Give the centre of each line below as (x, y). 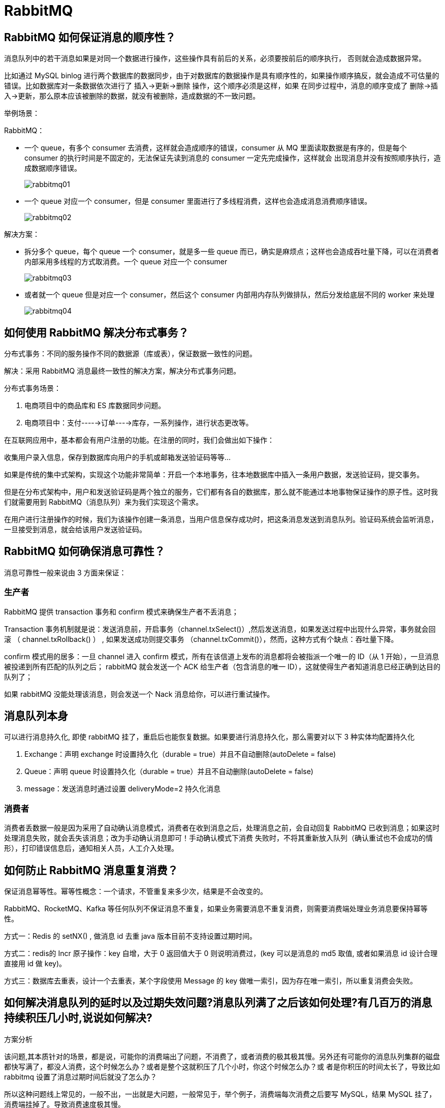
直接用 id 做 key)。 (35, 964)
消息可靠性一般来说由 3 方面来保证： (65, 572)
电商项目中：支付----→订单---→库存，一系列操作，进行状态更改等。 (139, 423)
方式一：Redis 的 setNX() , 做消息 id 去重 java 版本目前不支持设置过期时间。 (130, 936)
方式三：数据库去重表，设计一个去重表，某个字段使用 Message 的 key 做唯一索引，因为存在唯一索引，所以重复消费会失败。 (211, 981)
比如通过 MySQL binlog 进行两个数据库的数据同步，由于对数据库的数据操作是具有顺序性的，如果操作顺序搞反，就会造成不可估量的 (222, 76)
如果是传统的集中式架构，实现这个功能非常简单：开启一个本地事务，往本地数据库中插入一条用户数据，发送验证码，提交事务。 (214, 475)
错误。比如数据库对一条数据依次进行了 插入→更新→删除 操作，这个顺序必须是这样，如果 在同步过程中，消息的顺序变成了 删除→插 (221, 86)
